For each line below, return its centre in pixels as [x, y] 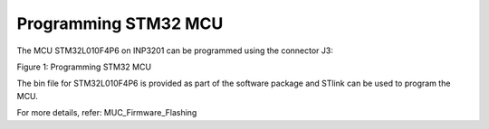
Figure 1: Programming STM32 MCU [84, 67]
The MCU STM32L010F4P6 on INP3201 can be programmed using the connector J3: [175, 51]
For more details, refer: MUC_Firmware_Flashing [107, 113]
